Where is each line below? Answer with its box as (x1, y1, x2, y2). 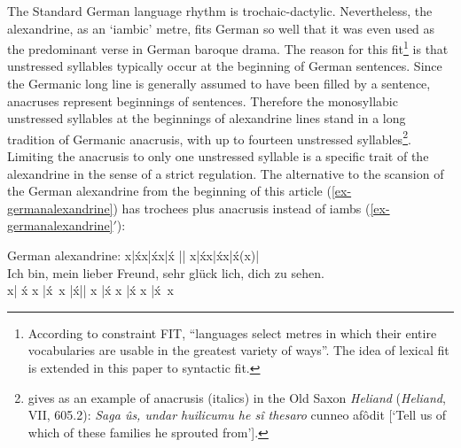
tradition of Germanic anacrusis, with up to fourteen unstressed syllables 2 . (7, 127, 411, 148)
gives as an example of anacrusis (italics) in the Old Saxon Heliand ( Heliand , (27, 388, 446, 406)
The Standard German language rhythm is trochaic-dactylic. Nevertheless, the (7, 2, 433, 19)
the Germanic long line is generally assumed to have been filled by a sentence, (7, 74, 431, 93)
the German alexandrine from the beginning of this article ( (7, 182, 332, 200)
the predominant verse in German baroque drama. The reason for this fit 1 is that (7, 37, 449, 58)
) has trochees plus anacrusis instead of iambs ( (113, 198, 371, 217)
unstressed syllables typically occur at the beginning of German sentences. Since (7, 57, 442, 75)
